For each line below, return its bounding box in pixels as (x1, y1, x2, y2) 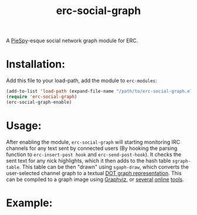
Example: (6, 196, 53, 209)
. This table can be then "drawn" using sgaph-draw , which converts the (19, 163, 189, 170)
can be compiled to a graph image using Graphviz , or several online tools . (6, 176, 184, 183)
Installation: (6, 57, 66, 71)
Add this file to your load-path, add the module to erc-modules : (6, 77, 157, 84)
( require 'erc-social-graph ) (6, 94, 77, 100)
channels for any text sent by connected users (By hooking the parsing (6, 145, 178, 152)
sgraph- (172, 158, 191, 164)
